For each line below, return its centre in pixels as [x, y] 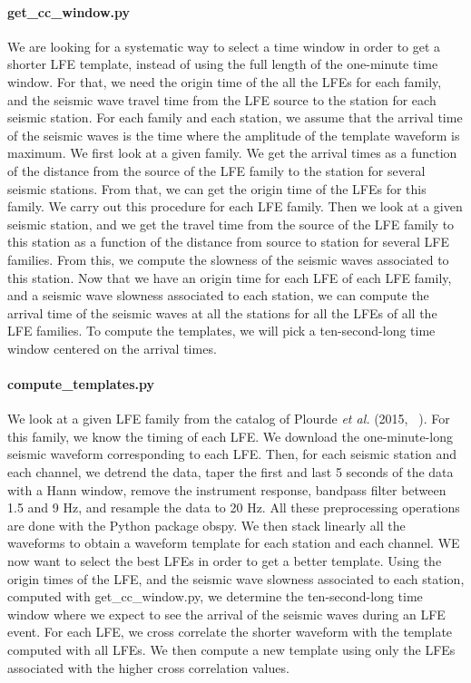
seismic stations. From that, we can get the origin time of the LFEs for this [217, 188]
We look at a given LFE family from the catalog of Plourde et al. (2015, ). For [229, 419]
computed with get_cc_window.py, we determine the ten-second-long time [215, 596]
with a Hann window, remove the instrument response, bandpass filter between [227, 489]
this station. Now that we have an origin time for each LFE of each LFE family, [230, 277]
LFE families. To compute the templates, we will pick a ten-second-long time [221, 331]
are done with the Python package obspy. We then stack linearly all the [206, 525]
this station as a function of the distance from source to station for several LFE [228, 242]
